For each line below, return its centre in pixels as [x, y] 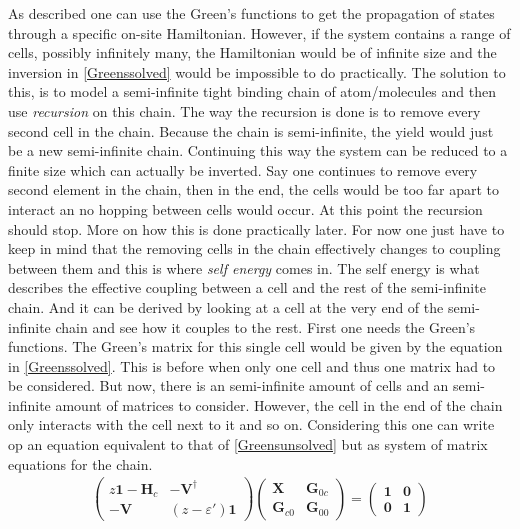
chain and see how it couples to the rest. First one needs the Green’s [265, 326]
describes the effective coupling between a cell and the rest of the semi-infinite [247, 287]
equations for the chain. [80, 463]
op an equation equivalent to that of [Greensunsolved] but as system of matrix [248, 444]
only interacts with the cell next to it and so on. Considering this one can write [251, 424]
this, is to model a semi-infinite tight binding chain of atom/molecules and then [252, 91]
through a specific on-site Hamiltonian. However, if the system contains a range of [259, 32]
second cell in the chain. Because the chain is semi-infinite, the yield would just [251, 130]
